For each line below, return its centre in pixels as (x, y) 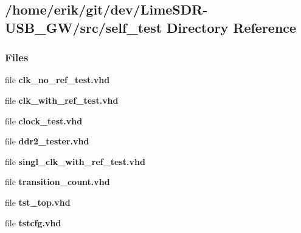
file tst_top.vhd (38, 202)
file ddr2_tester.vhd (47, 141)
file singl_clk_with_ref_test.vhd (75, 161)
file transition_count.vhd (57, 182)
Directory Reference (232, 27)
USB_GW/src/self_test (84, 27)
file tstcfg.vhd (33, 222)
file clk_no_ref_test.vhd (57, 80)
